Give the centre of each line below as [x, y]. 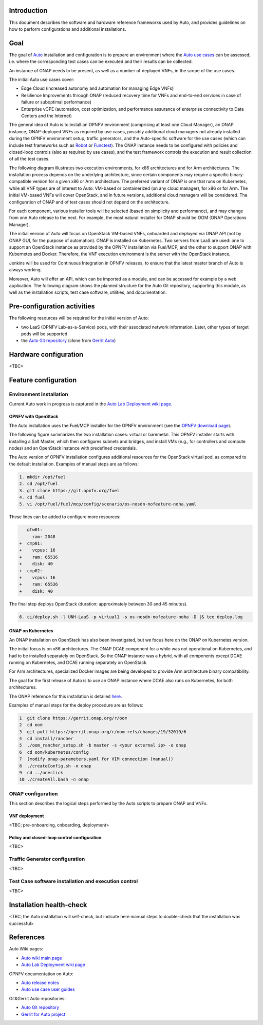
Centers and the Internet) [47, 116]
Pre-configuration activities [52, 307]
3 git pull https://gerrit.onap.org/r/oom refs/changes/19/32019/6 [103, 732]
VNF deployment [27, 816]
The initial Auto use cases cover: [42, 79]
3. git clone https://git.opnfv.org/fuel [69, 491]
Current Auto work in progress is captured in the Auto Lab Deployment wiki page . [91, 404]
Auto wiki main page [42, 958]
